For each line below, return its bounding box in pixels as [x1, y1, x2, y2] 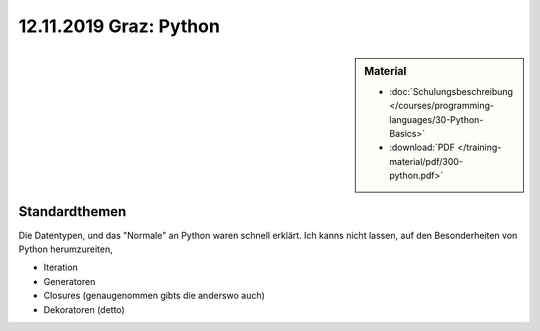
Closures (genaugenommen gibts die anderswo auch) [43, 290, 265, 302]
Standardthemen [18, 203, 127, 220]
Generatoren [43, 275, 96, 287]
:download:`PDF [389, 141, 455, 154]
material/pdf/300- [389, 155, 464, 167]
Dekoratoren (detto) [43, 303, 125, 315]
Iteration [43, 261, 79, 274]
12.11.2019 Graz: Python [18, 15, 220, 37]
